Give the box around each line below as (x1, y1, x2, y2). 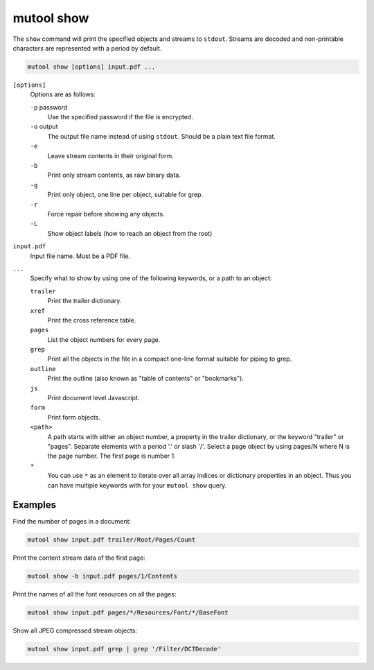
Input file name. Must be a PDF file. (30, 252, 131, 260)
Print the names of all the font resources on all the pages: (12, 590, 177, 599)
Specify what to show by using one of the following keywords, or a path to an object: (30, 274, 272, 282)
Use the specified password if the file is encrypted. (47, 113, 193, 121)
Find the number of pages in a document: (12, 517, 132, 526)
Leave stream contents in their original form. (47, 151, 175, 160)
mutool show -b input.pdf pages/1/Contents (27, 572, 178, 581)
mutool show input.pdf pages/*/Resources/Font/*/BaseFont (27, 609, 229, 617)
